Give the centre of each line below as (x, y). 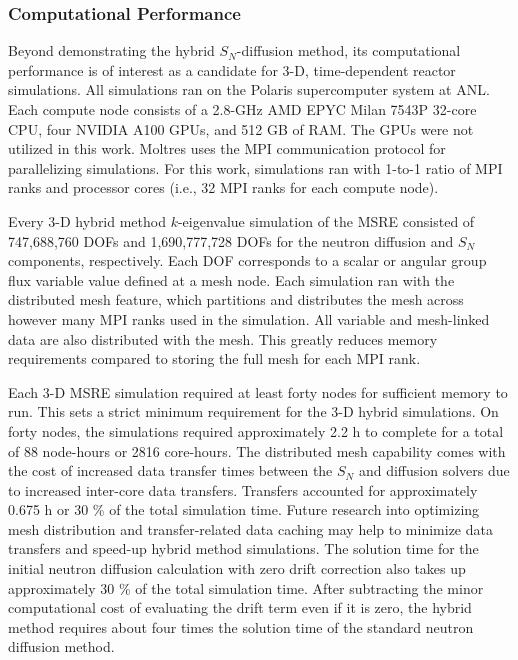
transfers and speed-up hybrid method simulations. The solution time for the (243, 548)
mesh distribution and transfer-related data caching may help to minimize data (250, 528)
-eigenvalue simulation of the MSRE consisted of (326, 220)
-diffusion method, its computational (348, 50)
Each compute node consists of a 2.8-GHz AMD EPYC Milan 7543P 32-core (242, 109)
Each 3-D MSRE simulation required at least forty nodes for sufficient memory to (258, 391)
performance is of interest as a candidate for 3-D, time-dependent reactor (232, 69)
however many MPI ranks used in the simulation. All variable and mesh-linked (249, 318)
